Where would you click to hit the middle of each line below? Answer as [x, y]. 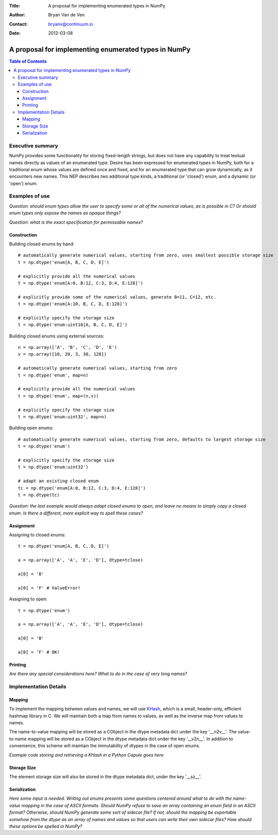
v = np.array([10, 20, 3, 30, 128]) [62, 354]
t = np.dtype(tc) [39, 495]
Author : [17, 15]
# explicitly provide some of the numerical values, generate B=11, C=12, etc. [117, 297]
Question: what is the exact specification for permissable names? [76, 222]
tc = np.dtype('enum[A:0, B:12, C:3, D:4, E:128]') [82, 488]
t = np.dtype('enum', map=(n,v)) [58, 396]
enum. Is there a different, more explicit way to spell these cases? [76, 513]
